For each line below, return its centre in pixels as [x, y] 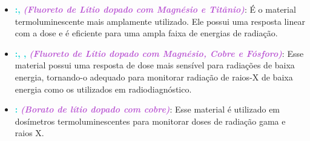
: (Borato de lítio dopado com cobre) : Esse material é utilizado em [147, 109]
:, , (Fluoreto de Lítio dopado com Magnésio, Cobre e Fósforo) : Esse [159, 53]
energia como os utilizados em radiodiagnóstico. [103, 89]
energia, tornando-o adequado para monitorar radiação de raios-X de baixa [154, 77]
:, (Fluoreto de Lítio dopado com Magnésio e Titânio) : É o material [155, 9]
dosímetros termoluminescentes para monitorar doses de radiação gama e [150, 121]
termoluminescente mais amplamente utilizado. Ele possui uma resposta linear [160, 21]
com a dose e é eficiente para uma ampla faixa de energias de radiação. [146, 33]
